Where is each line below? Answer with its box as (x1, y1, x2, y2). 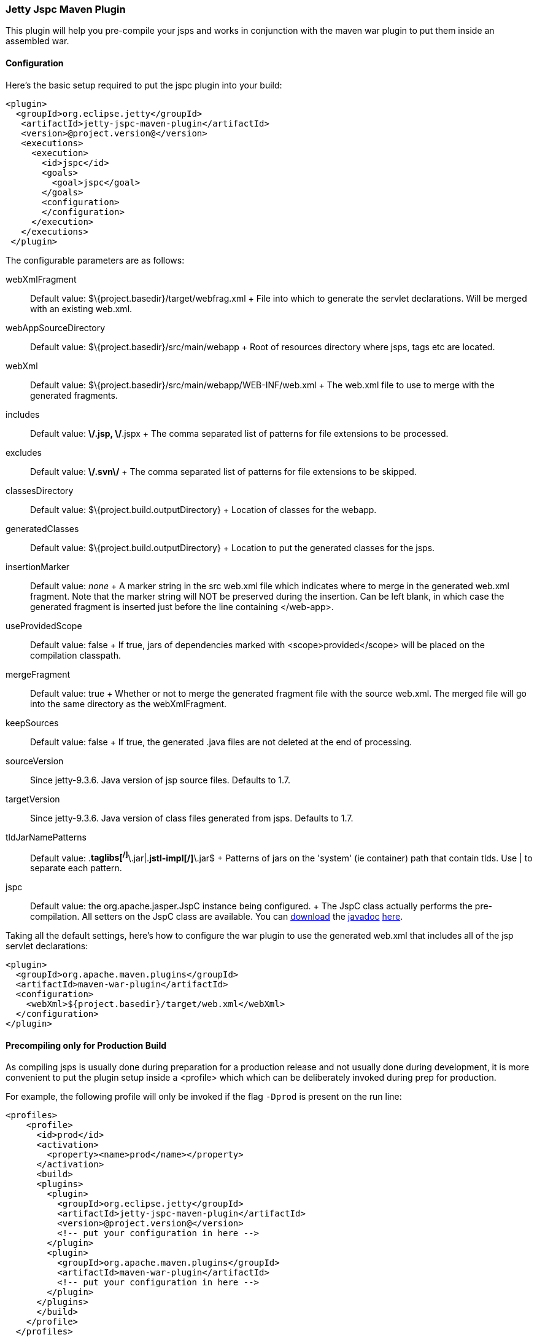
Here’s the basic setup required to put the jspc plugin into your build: (6, 79, 282, 90)
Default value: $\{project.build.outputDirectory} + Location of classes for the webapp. (30, 504, 377, 515)
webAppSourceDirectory (6, 322, 106, 333)
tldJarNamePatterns (6, 831, 87, 842)
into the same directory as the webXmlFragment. (30, 698, 227, 709)
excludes (6, 447, 42, 458)
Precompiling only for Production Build (6, 1040, 167, 1051)
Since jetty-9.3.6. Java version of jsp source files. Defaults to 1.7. (30, 774, 291, 785)
